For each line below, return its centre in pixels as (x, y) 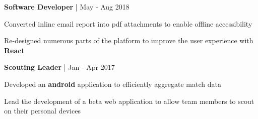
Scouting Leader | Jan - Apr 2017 (59, 67)
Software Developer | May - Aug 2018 (67, 7)
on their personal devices (42, 111)
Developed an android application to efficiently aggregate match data (113, 84)
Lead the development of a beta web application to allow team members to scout (129, 101)
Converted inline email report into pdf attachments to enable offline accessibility (128, 23)
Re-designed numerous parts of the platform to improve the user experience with (129, 40)
